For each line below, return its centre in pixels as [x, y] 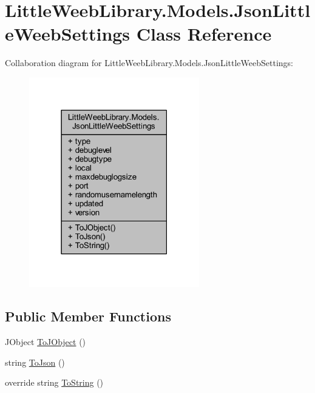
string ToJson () [35, 362]
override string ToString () [54, 382]
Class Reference [204, 34]
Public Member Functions [88, 316]
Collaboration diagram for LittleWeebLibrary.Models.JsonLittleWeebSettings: [149, 63]
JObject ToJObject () [46, 341]
